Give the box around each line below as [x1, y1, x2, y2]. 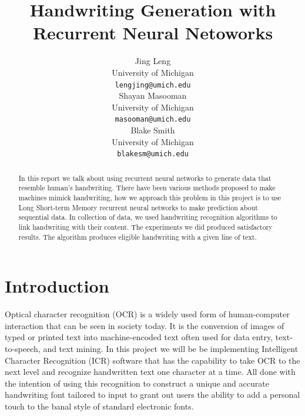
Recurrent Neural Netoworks [32, 21, 273, 45]
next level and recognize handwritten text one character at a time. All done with [5, 365, 296, 378]
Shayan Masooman [119, 89, 187, 102]
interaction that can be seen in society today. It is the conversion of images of [5, 319, 284, 331]
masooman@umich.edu [115, 115, 191, 124]
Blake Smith [130, 124, 175, 136]
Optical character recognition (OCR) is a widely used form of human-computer [5, 308, 290, 320]
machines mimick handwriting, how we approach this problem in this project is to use [18, 192, 281, 202]
